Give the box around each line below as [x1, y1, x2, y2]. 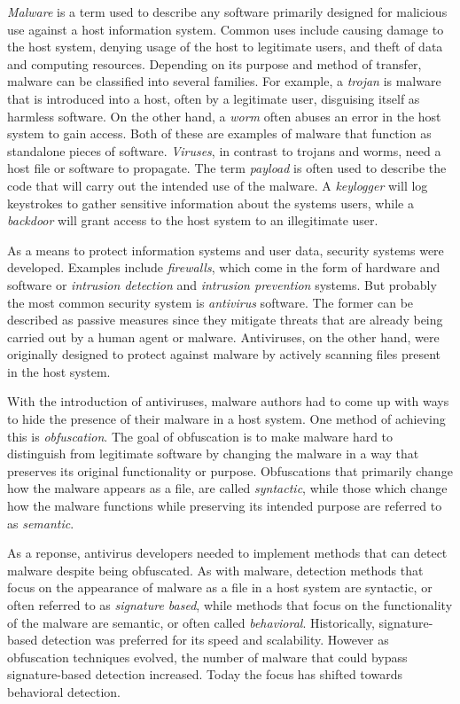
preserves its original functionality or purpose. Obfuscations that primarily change [7, 461, 453, 480]
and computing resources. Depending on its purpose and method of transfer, [7, 54, 422, 73]
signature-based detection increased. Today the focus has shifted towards [7, 665, 402, 684]
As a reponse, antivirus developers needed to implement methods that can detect [7, 544, 448, 562]
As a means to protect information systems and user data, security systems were [7, 240, 444, 259]
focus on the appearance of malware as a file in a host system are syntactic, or [7, 578, 433, 597]
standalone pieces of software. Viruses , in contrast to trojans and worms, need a [7, 141, 441, 160]
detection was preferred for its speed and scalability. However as [41, 630, 389, 649]
